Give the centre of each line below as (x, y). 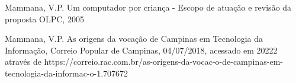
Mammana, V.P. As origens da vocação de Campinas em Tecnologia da (134, 39)
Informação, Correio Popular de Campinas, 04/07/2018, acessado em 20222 (141, 50)
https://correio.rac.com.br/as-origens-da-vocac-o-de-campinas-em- (163, 62)
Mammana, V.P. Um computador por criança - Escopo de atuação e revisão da (148, 7)
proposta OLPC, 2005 (44, 19)
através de (23, 62)
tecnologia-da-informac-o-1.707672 (67, 73)
